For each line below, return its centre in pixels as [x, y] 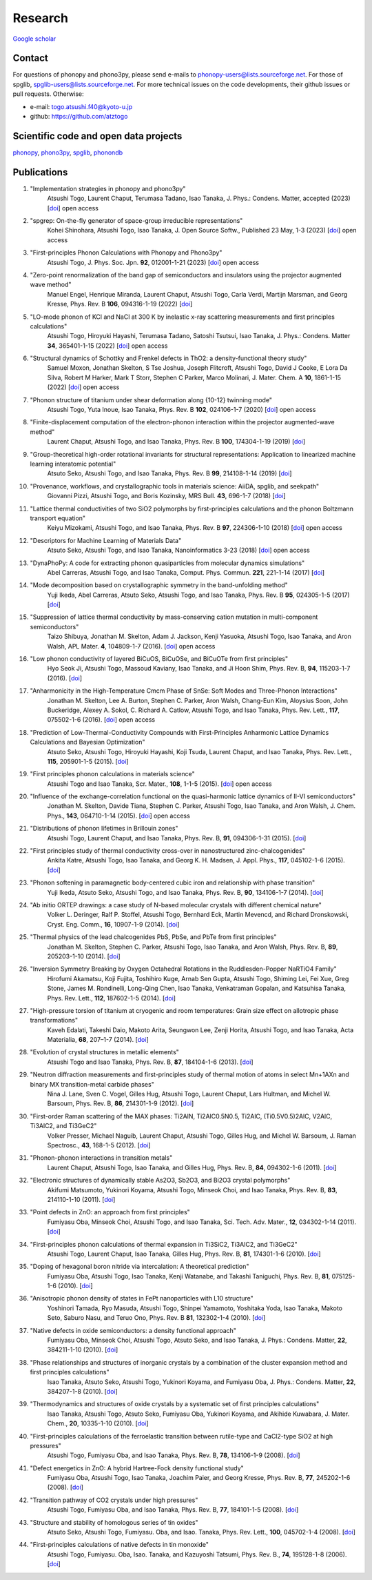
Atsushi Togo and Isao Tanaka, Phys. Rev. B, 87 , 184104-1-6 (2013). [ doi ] [150, 1062]
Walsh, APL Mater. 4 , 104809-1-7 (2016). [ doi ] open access [131, 646]
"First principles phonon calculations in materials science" [113, 774]
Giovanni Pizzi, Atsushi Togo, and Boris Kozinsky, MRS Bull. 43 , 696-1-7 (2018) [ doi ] [166, 496]
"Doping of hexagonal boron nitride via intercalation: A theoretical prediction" [139, 1267]
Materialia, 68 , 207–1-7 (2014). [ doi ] [98, 1040]
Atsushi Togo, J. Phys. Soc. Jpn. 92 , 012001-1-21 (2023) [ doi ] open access [153, 262]
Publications [40, 172]
